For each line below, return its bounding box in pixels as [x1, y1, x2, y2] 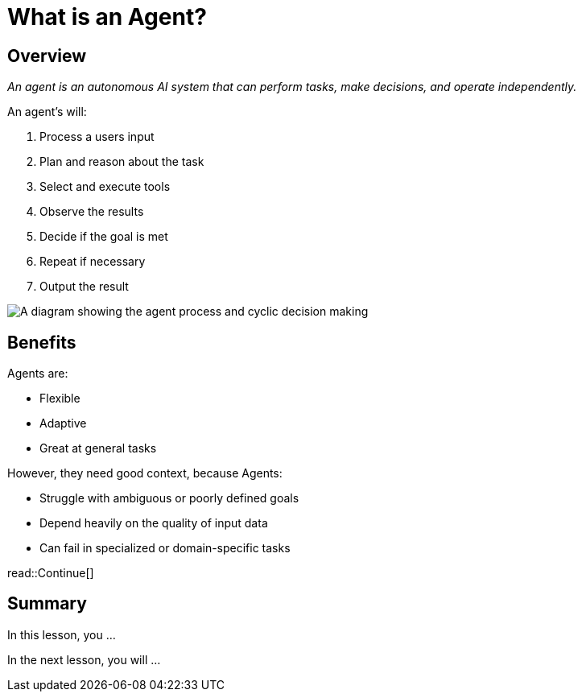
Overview [7, 45, 87, 66]
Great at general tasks [39, 441, 157, 456]
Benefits [7, 332, 76, 353]
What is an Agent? [7, 3, 207, 31]
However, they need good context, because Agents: [7, 466, 283, 481]
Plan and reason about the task [39, 155, 204, 169]
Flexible [39, 391, 80, 406]
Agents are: [7, 366, 68, 381]
